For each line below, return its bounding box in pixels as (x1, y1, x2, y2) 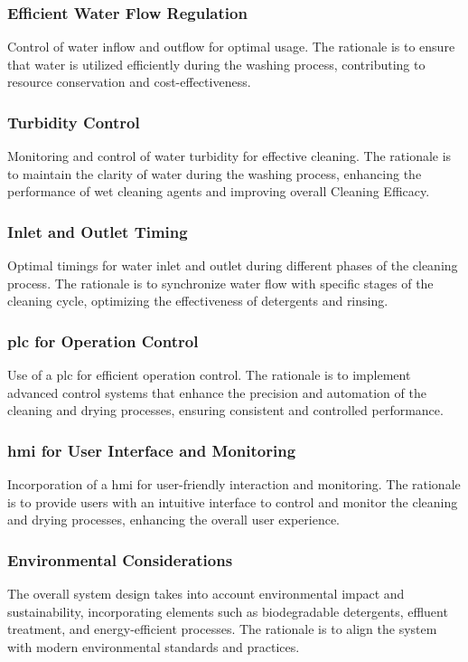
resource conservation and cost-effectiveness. (7, 72, 251, 91)
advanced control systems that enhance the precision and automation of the (7, 383, 426, 402)
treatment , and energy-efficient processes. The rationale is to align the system (7, 619, 437, 638)
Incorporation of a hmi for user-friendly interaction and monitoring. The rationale (7, 475, 461, 494)
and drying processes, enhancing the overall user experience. (7, 510, 341, 529)
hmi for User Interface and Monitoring (7, 439, 296, 461)
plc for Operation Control (7, 329, 199, 352)
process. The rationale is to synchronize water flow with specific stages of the (7, 273, 434, 292)
